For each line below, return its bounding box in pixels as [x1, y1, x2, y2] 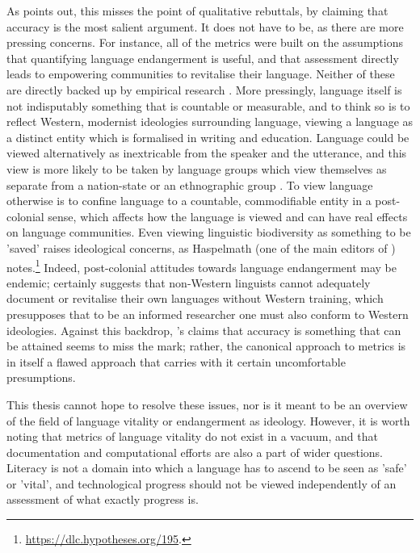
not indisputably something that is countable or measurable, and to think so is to [6, 97, 410, 114]
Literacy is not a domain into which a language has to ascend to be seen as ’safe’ [6, 459, 407, 476]
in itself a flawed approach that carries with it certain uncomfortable [6, 353, 346, 370]
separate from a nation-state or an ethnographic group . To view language [6, 176, 373, 193]
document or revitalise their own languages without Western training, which [6, 290, 384, 307]
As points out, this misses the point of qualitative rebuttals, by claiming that [6, 2, 388, 19]
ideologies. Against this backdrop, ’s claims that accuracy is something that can [6, 321, 401, 338]
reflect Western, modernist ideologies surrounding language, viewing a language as [6, 113, 414, 130]
